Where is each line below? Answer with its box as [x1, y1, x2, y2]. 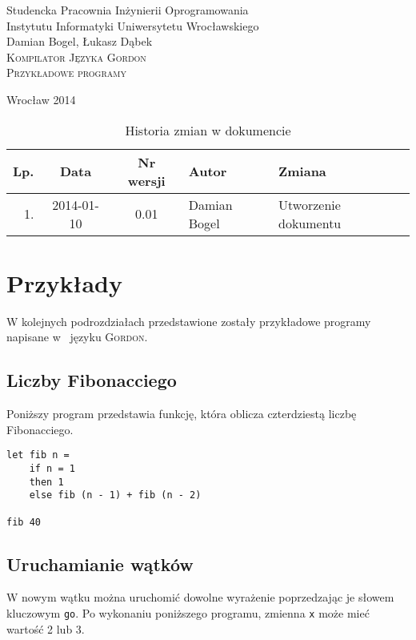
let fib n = [6, 449, 70, 461]
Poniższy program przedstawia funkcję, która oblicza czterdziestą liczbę [6, 405, 357, 422]
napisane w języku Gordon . [6, 328, 148, 345]
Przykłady [6, 266, 122, 299]
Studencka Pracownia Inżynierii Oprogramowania [6, 2, 249, 18]
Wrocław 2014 [6, 91, 76, 107]
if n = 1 [29, 462, 75, 474]
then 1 [29, 476, 64, 488]
